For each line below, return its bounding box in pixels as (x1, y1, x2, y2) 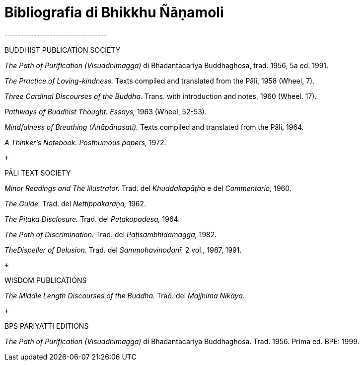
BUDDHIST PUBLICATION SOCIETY (4, 45, 121, 54)
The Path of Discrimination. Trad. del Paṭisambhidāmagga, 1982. (4, 230, 217, 239)
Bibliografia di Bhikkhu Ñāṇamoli (4, 4, 224, 21)
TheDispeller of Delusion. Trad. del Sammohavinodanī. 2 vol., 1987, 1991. (4, 245, 242, 254)
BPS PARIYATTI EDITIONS (4, 321, 89, 330)
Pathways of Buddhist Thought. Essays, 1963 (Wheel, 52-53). (4, 107, 207, 116)
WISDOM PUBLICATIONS (4, 275, 87, 284)
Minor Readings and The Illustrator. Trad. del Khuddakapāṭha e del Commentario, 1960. (4, 183, 291, 192)
